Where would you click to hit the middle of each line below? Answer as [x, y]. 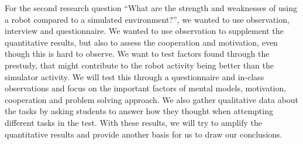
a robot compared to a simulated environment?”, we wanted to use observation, [147, 19]
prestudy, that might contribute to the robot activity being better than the [139, 65]
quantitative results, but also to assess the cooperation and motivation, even [141, 42]
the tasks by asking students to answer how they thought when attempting [139, 111]
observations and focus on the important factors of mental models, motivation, [146, 88]
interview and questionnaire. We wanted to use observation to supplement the [144, 31]
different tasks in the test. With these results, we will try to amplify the [133, 122]
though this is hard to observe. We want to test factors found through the [137, 54]
